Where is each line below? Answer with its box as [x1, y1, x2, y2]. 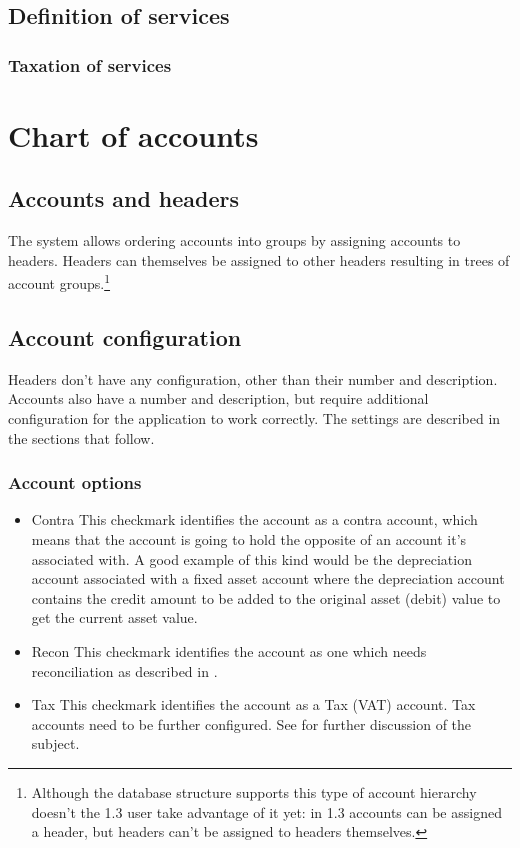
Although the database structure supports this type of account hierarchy [31, 781, 477, 802]
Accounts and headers [8, 183, 240, 214]
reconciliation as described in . [31, 660, 218, 681]
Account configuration [8, 322, 242, 353]
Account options [8, 470, 142, 495]
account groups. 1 [8, 270, 111, 294]
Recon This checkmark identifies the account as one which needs [31, 641, 427, 661]
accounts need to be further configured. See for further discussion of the [31, 713, 472, 734]
